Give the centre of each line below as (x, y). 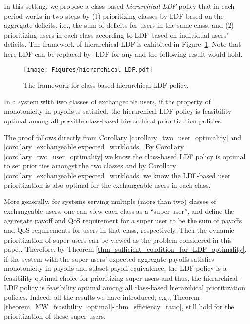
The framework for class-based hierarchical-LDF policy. (106, 85)
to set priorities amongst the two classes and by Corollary (90, 166)
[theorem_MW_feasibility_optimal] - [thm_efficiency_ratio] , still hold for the (119, 306)
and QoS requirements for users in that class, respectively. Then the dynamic (119, 230)
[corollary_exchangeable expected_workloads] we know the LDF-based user (117, 175)
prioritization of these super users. (55, 316)
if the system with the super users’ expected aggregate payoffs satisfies (109, 258)
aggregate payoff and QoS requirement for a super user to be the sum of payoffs (123, 220)
